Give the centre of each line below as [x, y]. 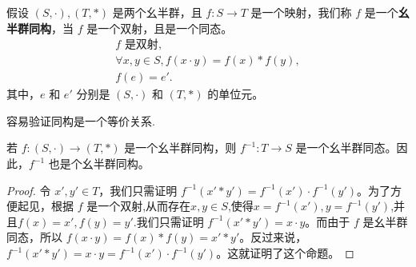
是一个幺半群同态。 [346, 147]
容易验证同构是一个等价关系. [81, 120]
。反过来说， [273, 237]
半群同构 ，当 [40, 28]
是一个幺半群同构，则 [180, 147]
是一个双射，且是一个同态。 [160, 28]
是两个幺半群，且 [157, 12]
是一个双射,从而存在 [139, 206]
